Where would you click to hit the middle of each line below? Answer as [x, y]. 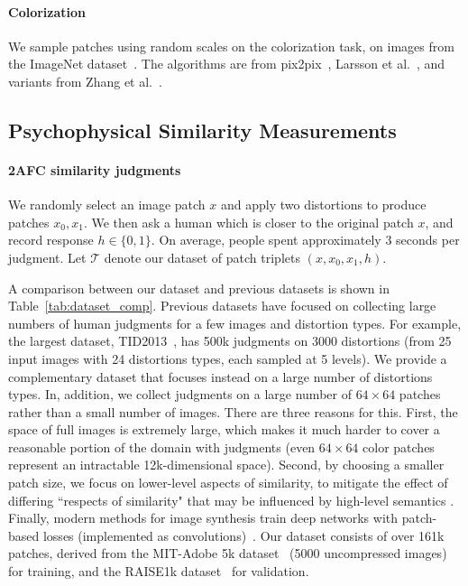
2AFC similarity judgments [95, 169]
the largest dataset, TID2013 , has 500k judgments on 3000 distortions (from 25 [230, 341]
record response [51, 240]
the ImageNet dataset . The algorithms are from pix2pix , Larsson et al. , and [227, 64]
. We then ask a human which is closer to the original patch [248, 222]
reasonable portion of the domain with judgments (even [162, 446]
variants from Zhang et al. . [85, 81]
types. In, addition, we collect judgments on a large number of [180, 394]
